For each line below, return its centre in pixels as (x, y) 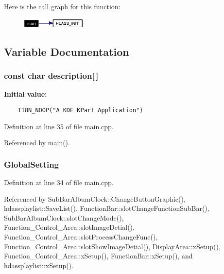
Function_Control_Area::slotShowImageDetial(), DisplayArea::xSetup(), (112, 246)
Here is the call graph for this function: (62, 6)
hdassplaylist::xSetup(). (39, 265)
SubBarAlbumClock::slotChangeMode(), (64, 217)
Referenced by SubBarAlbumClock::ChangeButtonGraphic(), (95, 198)
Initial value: (26, 94)
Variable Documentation (67, 51)
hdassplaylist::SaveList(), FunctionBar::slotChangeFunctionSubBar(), (107, 208)
